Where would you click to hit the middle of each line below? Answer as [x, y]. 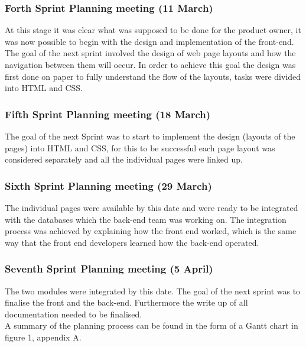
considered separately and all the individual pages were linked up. [124, 159]
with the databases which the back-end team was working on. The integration [146, 219]
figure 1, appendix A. [43, 337]
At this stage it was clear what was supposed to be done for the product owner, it [153, 30]
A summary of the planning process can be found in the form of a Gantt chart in [152, 325]
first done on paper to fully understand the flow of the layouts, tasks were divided [153, 76]
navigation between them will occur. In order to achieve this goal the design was [150, 64]
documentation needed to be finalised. [74, 314]
